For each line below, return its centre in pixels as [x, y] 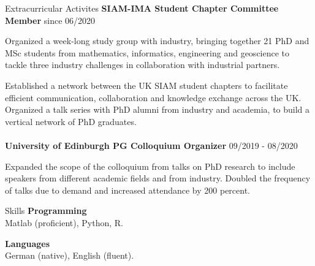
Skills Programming [46, 211]
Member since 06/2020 [50, 20]
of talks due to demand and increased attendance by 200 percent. [128, 190]
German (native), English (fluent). [70, 255]
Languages [28, 243]
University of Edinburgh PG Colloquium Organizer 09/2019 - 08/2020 [151, 145]
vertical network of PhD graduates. [71, 121]
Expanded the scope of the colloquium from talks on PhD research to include [150, 166]
